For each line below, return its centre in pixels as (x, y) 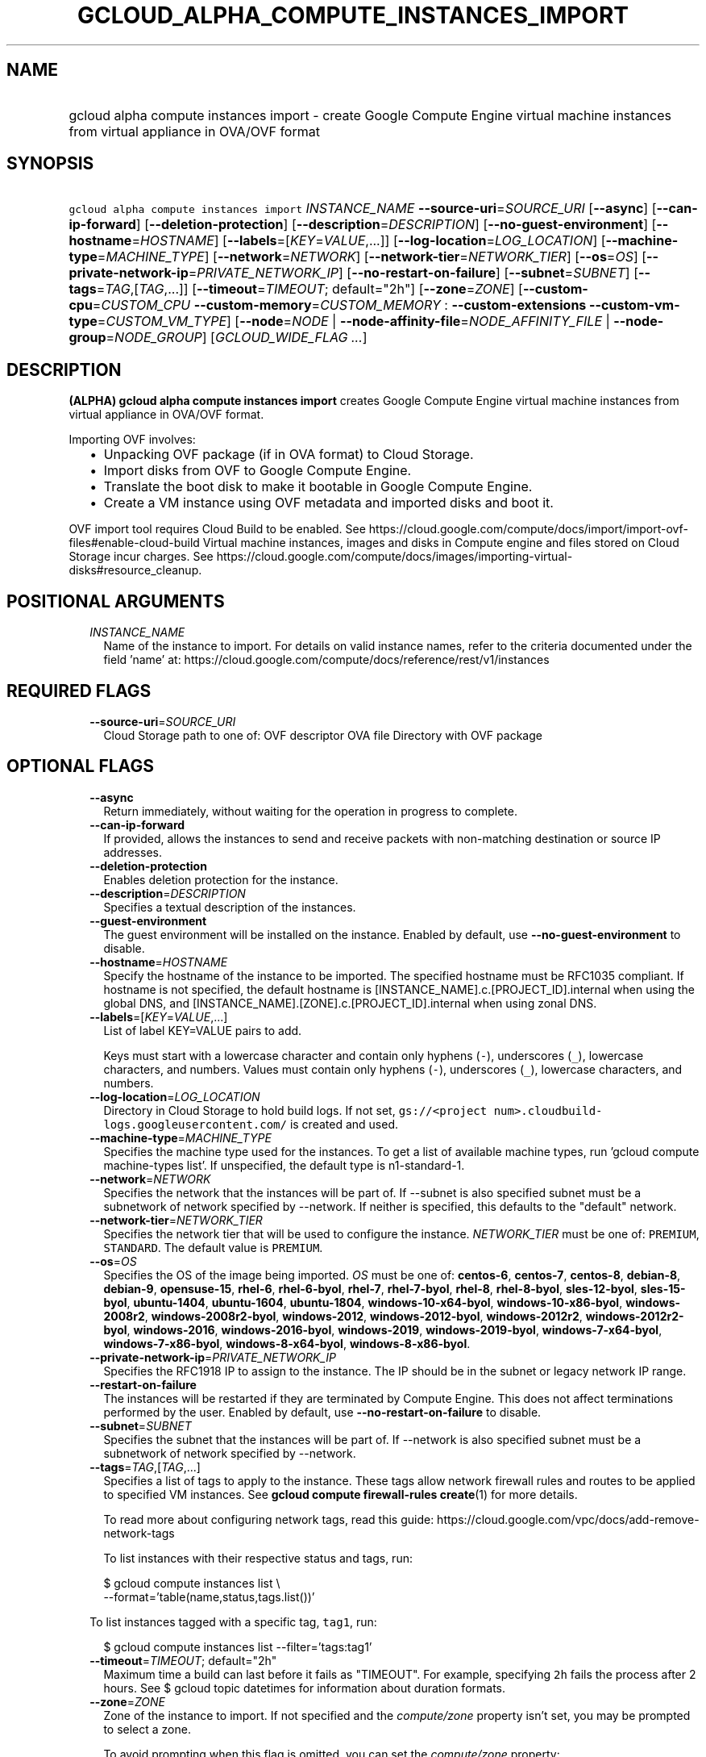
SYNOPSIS (50, 164)
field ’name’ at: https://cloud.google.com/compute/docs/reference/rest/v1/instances (326, 660)
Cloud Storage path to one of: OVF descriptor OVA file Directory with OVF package (323, 735)
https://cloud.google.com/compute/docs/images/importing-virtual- (395, 557)
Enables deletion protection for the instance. (221, 879)
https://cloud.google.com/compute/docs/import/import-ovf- (528, 529)
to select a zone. (147, 1729)
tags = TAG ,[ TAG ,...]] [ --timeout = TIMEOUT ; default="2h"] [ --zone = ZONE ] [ (296, 289)
